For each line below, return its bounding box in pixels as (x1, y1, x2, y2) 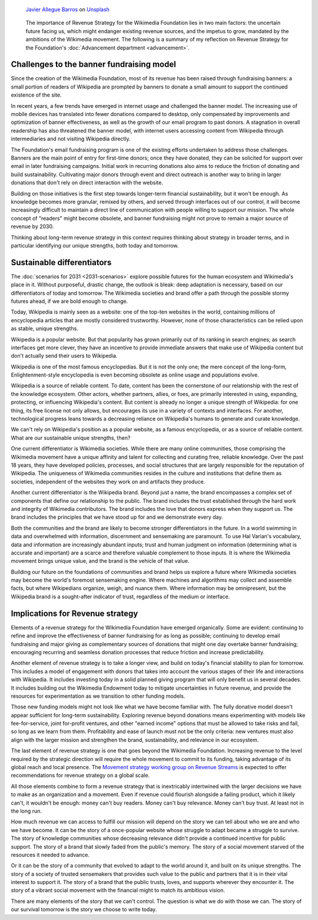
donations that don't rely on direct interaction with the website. (11, 179, 163, 186)
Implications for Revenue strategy (11, 608, 138, 618)
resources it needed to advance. (11, 851, 90, 858)
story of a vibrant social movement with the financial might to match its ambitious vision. (11, 887, 226, 894)
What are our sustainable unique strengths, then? (11, 434, 131, 441)
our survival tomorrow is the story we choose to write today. (11, 906, 157, 913)
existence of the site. (11, 91, 62, 98)
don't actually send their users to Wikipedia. (11, 352, 118, 360)
